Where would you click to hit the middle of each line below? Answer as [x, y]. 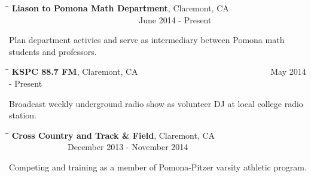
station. [23, 115]
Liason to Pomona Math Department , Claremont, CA [120, 8]
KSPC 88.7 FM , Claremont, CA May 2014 [159, 71]
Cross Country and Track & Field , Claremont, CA [113, 135]
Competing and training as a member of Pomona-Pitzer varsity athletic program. [158, 167]
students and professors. [53, 51]
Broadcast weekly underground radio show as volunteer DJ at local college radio [156, 103]
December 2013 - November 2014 [128, 147]
